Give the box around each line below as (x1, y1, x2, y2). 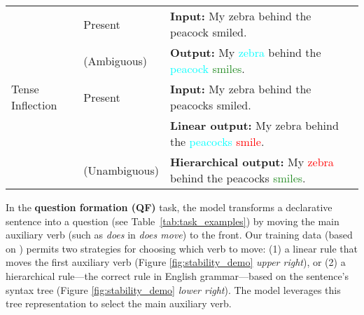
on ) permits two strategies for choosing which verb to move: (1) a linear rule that (6, 241, 358, 255)
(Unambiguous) (83, 161, 159, 178)
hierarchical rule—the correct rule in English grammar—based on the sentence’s (6, 268, 349, 283)
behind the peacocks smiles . (169, 170, 306, 186)
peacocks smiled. (169, 97, 251, 113)
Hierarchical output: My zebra (169, 154, 334, 170)
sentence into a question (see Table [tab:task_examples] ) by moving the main (6, 213, 339, 228)
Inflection (11, 97, 57, 113)
